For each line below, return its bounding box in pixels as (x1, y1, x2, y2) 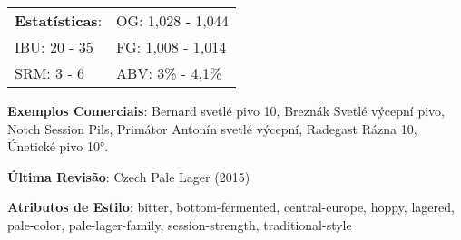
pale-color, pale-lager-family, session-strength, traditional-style (7, 215, 352, 234)
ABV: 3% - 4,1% (116, 62, 222, 83)
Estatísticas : (15, 10, 103, 31)
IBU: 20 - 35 (15, 36, 93, 57)
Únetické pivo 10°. (7, 137, 109, 156)
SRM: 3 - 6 (15, 62, 85, 83)
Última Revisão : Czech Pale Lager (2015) (7, 167, 250, 186)
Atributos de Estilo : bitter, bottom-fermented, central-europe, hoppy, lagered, (7, 197, 455, 216)
